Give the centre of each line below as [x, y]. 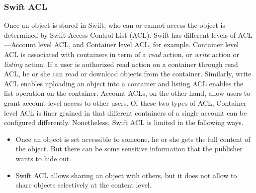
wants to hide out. [43, 158]
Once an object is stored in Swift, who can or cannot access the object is [115, 25]
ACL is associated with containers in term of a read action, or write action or [122, 54]
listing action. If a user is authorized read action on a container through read [121, 64]
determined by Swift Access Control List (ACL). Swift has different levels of [120, 34]
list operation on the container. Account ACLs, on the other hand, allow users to [127, 93]
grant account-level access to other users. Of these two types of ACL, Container [125, 102]
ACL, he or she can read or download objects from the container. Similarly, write [128, 74]
